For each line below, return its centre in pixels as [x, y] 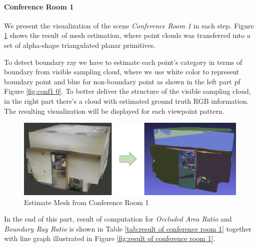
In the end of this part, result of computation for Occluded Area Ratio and [118, 219]
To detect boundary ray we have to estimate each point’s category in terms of [123, 62]
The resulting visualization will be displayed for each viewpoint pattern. [114, 111]
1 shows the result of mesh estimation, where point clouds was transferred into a [127, 35]
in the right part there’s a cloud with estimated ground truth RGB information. [126, 101]
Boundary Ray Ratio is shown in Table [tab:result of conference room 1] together [128, 228]
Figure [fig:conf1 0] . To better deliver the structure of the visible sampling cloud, [127, 91]
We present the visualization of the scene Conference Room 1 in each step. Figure [129, 25]
